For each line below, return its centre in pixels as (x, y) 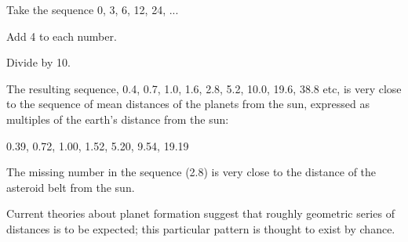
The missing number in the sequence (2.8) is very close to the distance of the (191, 172)
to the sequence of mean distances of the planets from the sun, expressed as (188, 104)
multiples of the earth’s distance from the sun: (118, 119)
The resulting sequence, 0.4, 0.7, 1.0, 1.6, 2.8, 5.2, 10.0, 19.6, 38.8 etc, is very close (204, 88)
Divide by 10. (38, 62)
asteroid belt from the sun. (71, 187)
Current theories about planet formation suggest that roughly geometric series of (200, 213)
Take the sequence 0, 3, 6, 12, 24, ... (93, 9)
